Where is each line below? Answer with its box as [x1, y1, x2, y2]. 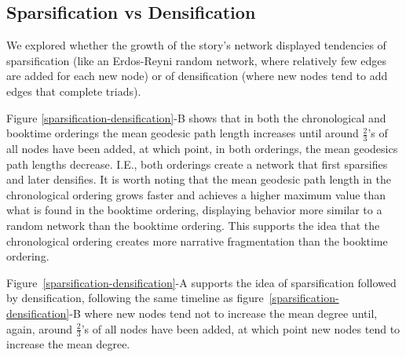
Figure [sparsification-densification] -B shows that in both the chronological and [6, 109, 386, 126]
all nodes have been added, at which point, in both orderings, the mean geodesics [6, 140, 398, 156]
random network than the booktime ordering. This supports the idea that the [6, 217, 380, 233]
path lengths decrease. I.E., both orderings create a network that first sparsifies [6, 155, 388, 172]
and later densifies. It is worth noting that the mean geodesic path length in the [6, 171, 391, 188]
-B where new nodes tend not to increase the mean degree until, [69, 304, 378, 321]
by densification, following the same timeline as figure [6, 290, 264, 306]
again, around [6, 320, 73, 337]
